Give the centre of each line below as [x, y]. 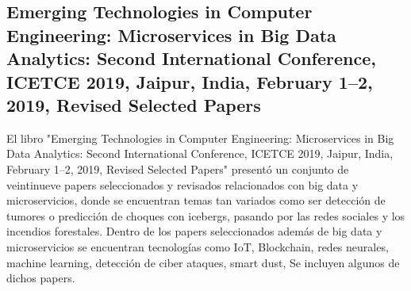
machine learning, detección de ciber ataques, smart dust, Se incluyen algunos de [203, 262]
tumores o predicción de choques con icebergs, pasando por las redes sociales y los [206, 215]
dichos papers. [41, 278]
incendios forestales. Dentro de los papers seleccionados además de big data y [194, 231]
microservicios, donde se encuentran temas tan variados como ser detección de [196, 200]
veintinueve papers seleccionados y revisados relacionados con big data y [182, 184]
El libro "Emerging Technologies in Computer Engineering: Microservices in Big [200, 138]
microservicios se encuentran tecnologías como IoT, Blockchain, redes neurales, [198, 246]
